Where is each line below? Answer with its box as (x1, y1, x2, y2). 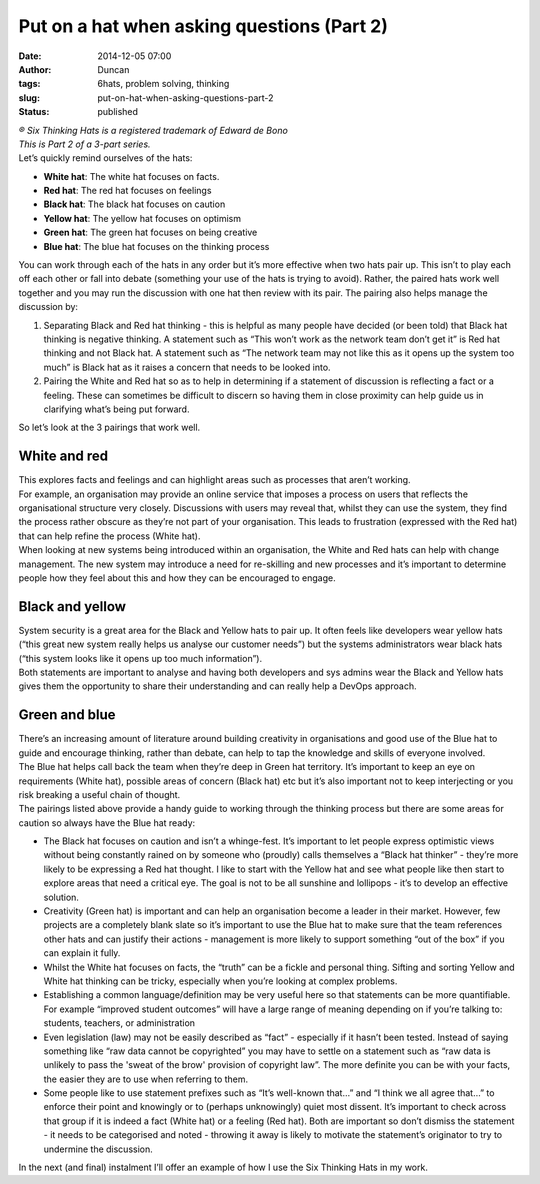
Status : (18, 106, 50, 118)
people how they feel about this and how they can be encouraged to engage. (18, 571, 337, 584)
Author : (18, 63, 52, 75)
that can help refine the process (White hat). (18, 530, 201, 542)
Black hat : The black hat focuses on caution (43, 198, 226, 210)
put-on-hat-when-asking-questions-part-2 (97, 91, 274, 104)
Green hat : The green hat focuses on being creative (43, 226, 258, 239)
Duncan (97, 63, 130, 75)
